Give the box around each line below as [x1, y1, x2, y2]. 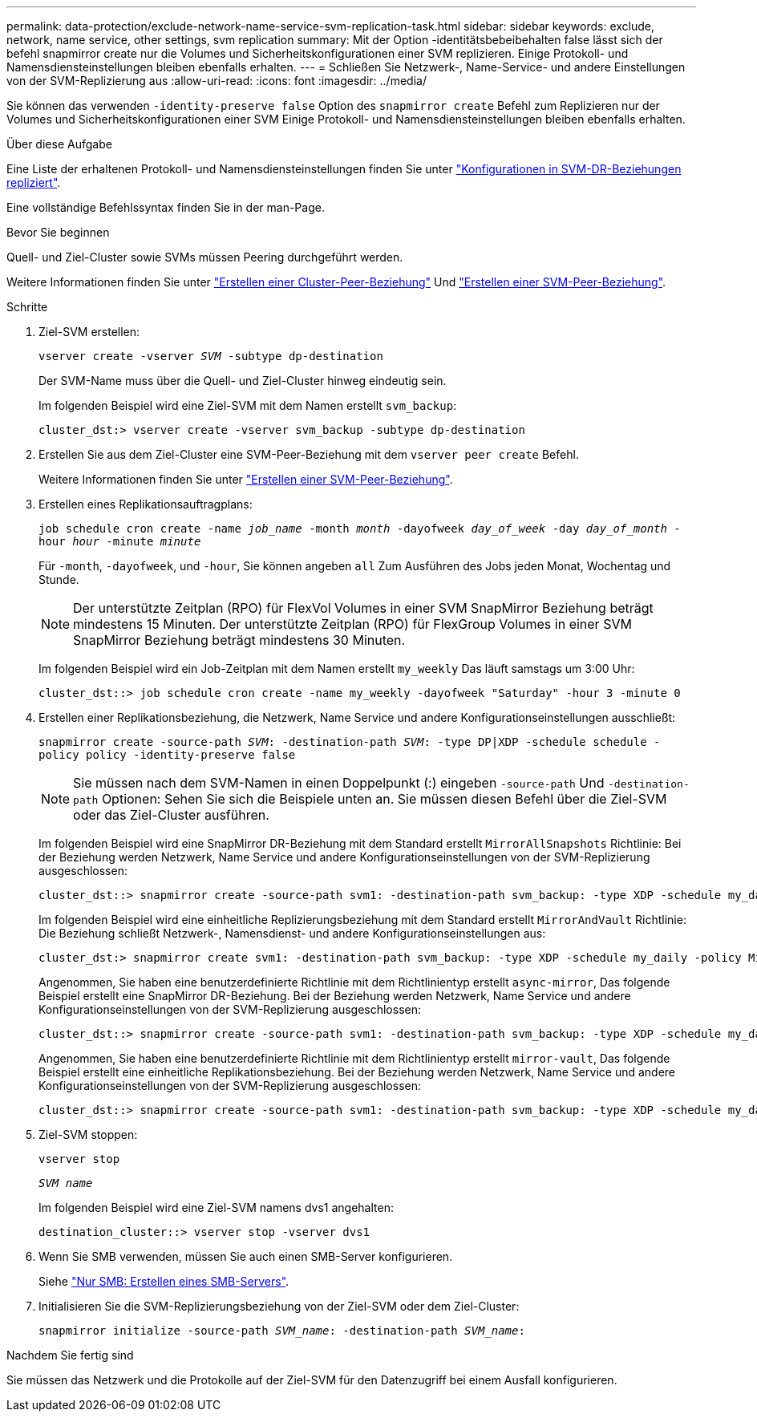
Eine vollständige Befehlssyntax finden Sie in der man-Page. [6, 201, 325, 214]
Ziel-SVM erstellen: [38, 325, 140, 338]
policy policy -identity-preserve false [38, 748, 296, 761]
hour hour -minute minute [38, 535, 201, 548]
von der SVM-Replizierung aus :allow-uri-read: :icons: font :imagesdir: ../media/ [6, 74, 427, 87]
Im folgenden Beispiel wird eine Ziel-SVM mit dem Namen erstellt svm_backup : [38, 399, 457, 412]
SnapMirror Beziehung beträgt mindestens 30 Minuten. [73, 632, 406, 648]
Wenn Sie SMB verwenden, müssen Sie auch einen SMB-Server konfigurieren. [38, 1250, 453, 1263]
